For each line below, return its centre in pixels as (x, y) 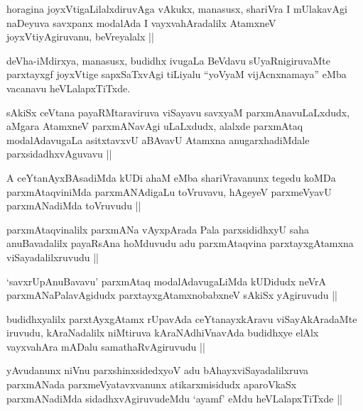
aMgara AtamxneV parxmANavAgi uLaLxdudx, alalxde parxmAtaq (155, 126)
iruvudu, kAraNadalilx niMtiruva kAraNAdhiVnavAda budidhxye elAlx (163, 333)
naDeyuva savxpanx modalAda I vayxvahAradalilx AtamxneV (141, 22)
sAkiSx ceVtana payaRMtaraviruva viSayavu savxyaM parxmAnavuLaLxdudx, (178, 112)
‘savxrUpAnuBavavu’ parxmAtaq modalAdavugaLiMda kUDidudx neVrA (167, 281)
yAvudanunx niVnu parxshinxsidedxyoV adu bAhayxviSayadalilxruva (158, 370)
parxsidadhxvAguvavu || (59, 154)
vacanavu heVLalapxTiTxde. (69, 88)
